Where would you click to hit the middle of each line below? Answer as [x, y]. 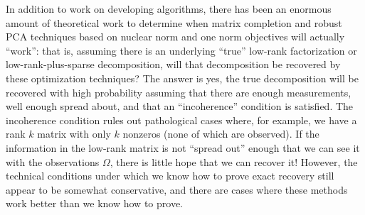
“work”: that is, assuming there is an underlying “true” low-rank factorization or [181, 50]
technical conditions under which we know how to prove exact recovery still [170, 176]
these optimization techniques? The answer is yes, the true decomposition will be [182, 78]
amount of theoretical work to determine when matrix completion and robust [174, 22]
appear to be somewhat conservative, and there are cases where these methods [177, 189]
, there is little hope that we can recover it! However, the [234, 161]
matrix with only [74, 134]
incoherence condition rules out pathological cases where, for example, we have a [181, 120]
